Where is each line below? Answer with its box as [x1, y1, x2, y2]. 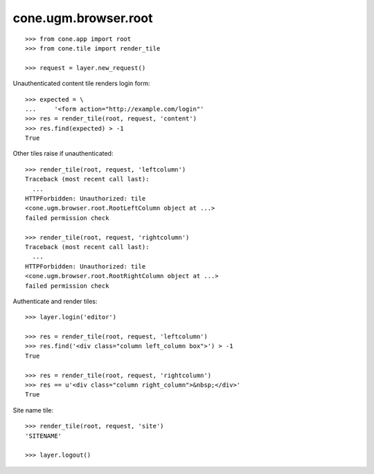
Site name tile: [12, 405, 53, 414]
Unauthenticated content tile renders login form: [12, 80, 150, 88]
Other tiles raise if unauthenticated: [12, 149, 114, 158]
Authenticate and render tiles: [12, 297, 98, 305]
